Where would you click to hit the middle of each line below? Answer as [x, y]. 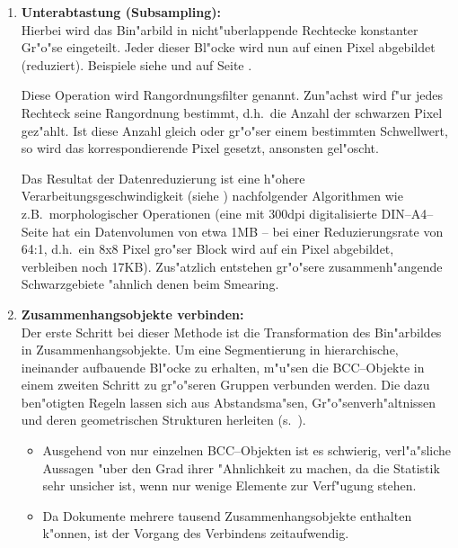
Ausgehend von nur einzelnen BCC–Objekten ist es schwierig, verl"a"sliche [247, 450]
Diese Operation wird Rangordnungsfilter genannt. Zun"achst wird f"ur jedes [232, 95]
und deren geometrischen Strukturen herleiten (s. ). [163, 420]
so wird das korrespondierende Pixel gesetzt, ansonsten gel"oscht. [200, 148]
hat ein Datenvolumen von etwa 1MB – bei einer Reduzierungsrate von [248, 231]
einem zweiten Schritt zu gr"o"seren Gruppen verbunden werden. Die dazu [225, 385]
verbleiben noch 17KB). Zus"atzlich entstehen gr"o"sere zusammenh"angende [232, 266]
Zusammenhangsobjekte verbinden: [132, 314]
